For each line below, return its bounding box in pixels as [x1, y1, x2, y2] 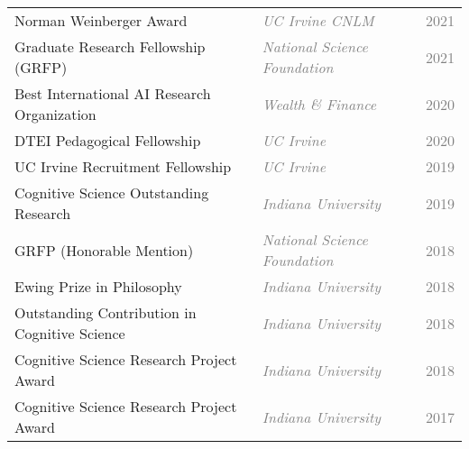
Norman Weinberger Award [14, 10, 188, 31]
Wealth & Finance [262, 93, 377, 115]
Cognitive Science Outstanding [14, 182, 209, 203]
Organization [14, 104, 97, 124]
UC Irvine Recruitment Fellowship [14, 156, 232, 177]
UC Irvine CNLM [262, 10, 374, 31]
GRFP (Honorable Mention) [14, 239, 194, 261]
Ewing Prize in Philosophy [14, 276, 182, 297]
